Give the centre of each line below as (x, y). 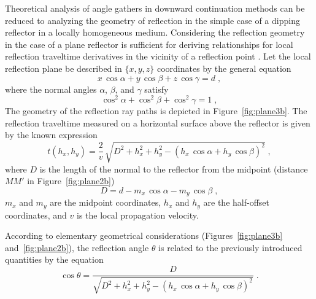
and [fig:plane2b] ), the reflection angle (77, 247)
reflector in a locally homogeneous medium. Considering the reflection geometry (155, 32)
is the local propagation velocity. (137, 215)
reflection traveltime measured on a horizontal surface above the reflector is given (158, 122)
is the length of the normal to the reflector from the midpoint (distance (174, 169)
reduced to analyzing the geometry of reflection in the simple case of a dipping (152, 20)
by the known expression (51, 135)
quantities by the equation (54, 259)
